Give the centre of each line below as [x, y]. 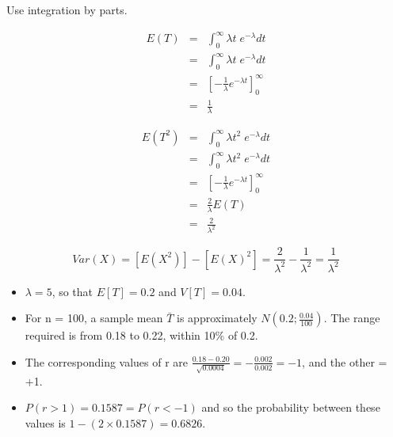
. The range [352, 318]
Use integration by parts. [67, 9]
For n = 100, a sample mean [94, 318]
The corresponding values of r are [107, 361]
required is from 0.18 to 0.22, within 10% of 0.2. [141, 335]
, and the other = [345, 361]
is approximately [217, 318]
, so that [72, 291]
